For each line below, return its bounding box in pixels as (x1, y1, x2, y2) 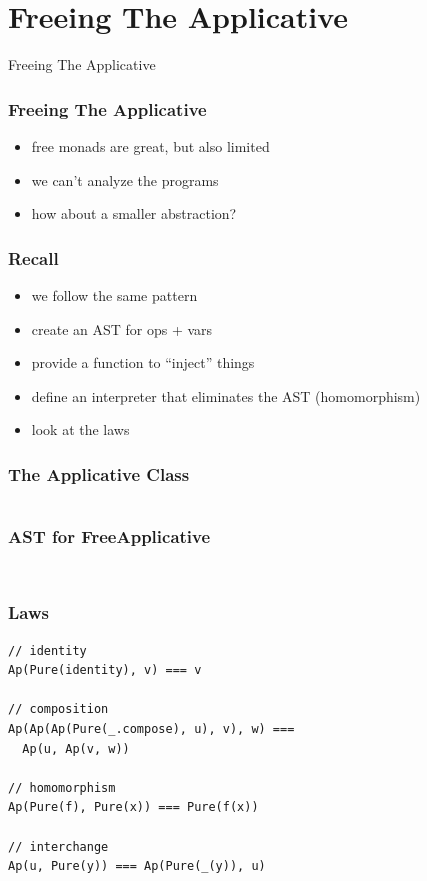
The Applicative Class (8, 461, 190, 486)
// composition (8, 702, 109, 717)
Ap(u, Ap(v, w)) (22, 741, 130, 756)
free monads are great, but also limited (31, 135, 270, 156)
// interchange (8, 839, 109, 854)
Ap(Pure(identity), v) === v (8, 663, 202, 678)
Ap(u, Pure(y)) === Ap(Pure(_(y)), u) (8, 859, 266, 874)
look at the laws (31, 419, 130, 440)
